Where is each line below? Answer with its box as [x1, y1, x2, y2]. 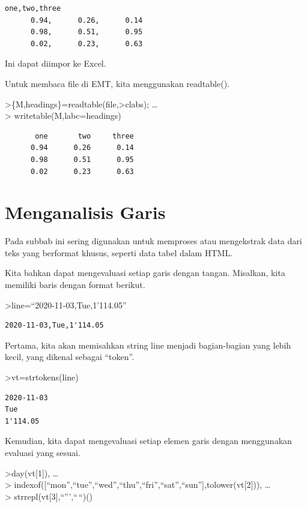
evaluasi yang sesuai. [5, 446, 81, 458]
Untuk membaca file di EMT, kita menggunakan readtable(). [5, 77, 229, 89]
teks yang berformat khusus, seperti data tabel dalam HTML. [5, 246, 233, 259]
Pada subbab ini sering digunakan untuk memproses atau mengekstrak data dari [5, 235, 302, 247]
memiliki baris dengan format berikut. [5, 278, 145, 291]
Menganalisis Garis [5, 200, 166, 224]
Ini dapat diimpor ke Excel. [5, 57, 106, 70]
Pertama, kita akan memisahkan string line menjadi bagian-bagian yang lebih [5, 338, 291, 351]
